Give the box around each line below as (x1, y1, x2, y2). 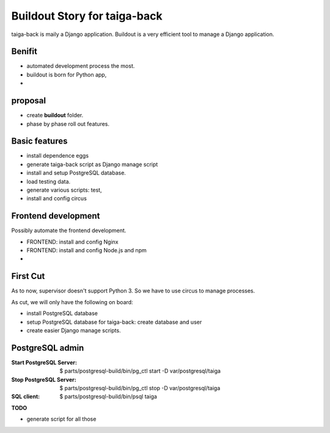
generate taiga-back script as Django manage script (26, 161, 158, 168)
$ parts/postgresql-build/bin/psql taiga (59, 393, 157, 400)
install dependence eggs (26, 152, 89, 159)
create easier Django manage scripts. (26, 327, 122, 334)
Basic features (11, 136, 68, 147)
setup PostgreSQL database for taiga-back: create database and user (26, 318, 202, 326)
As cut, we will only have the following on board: (11, 298, 134, 305)
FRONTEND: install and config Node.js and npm (26, 247, 147, 254)
